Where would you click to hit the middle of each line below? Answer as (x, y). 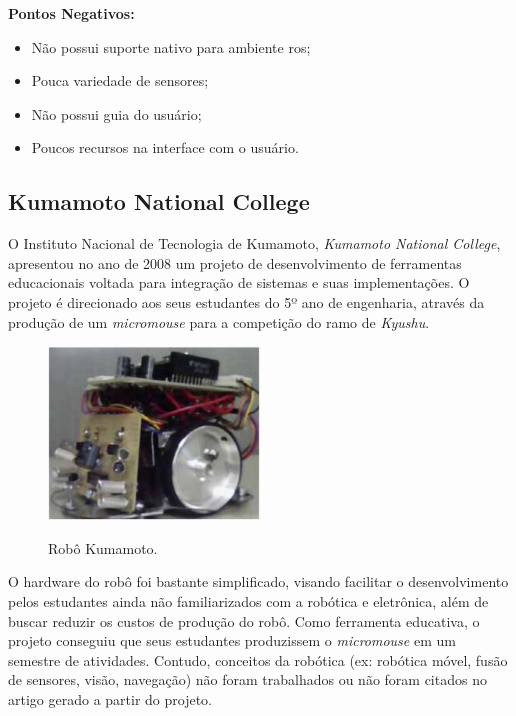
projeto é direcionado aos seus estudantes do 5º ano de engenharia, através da (246, 301)
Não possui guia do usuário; (116, 113)
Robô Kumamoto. (103, 547)
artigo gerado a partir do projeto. (110, 698)
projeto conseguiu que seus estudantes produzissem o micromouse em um (232, 640)
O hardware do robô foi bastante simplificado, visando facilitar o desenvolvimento (258, 581)
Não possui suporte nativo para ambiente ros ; (171, 46)
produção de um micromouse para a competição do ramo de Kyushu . (219, 321)
